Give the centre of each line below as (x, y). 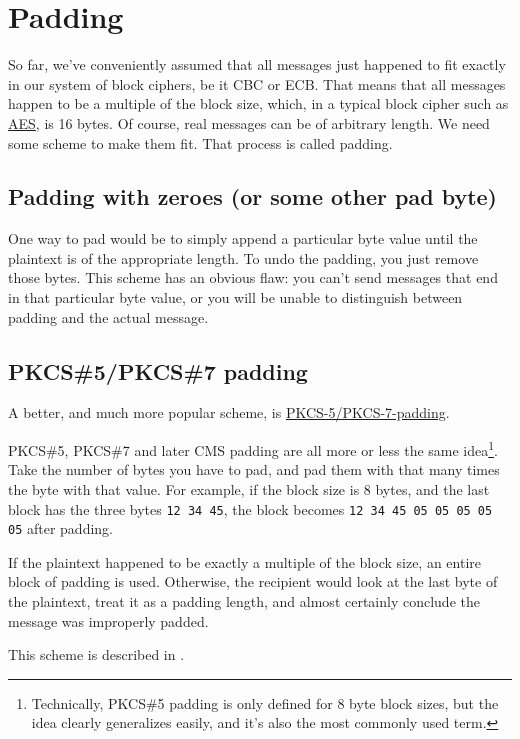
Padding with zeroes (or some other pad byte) (252, 196)
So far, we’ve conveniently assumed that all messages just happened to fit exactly (257, 64)
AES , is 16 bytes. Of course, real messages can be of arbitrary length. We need (249, 122)
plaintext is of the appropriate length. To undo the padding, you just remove (243, 257)
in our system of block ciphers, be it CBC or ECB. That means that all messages (257, 83)
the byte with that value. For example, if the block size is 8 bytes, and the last (249, 488)
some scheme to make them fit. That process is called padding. (200, 142)
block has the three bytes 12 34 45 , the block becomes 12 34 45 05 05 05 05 (250, 508)
